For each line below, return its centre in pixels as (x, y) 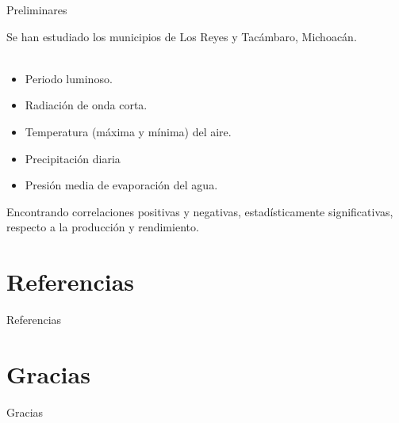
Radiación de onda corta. (86, 105)
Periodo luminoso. (69, 78)
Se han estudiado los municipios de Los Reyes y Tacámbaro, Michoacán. (182, 36)
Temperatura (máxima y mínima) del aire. (128, 131)
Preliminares (37, 10)
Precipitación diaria (73, 158)
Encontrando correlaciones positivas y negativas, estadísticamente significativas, (200, 211)
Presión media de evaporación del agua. (121, 185)
